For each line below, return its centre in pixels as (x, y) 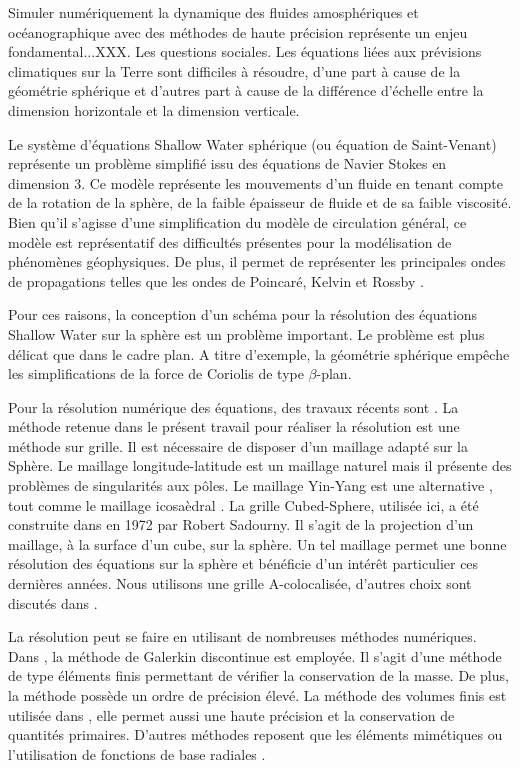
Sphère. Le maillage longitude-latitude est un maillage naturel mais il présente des (260, 465)
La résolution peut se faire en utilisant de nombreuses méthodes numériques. (242, 636)
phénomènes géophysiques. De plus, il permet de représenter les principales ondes (257, 261)
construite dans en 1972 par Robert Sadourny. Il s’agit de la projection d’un (241, 524)
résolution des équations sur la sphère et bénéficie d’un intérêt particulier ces (243, 563)
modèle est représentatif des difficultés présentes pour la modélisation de (230, 241)
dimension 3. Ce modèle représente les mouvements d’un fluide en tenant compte (255, 182)
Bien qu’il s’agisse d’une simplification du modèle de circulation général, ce (237, 221)
